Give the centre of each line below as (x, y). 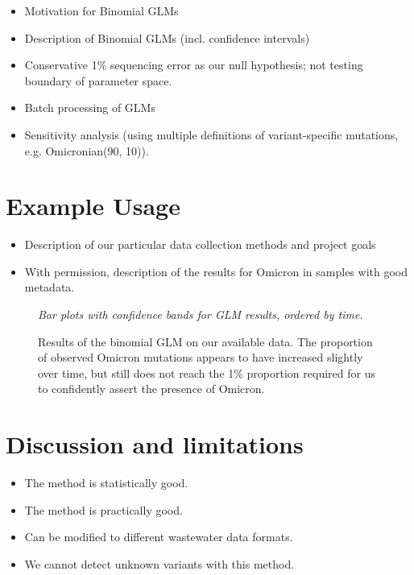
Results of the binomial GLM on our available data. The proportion (205, 341)
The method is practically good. (103, 509)
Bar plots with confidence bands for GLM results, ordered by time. (201, 314)
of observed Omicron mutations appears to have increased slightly (201, 357)
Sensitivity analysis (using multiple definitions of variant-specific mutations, (211, 134)
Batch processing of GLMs (90, 108)
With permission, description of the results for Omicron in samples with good (216, 271)
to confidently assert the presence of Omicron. (151, 389)
